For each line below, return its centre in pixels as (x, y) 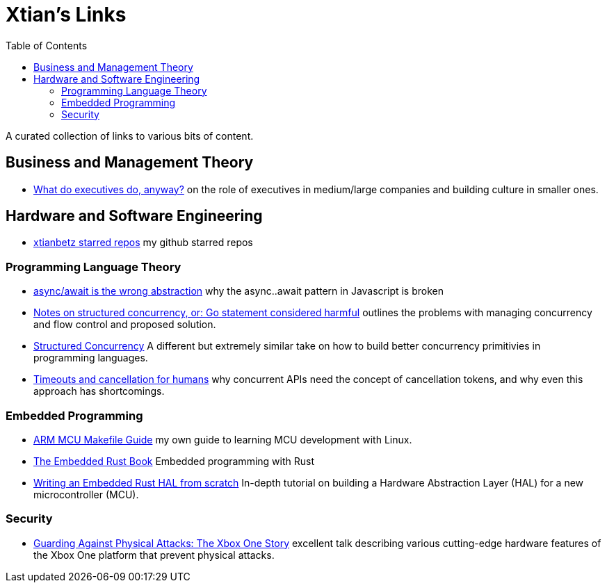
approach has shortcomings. (99, 391)
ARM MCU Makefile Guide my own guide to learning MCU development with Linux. (223, 439)
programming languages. (91, 358)
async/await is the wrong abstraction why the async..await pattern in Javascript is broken (238, 291)
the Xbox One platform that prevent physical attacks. (154, 555)
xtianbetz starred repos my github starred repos (143, 243)
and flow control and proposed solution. (125, 325)
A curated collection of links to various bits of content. (130, 136)
